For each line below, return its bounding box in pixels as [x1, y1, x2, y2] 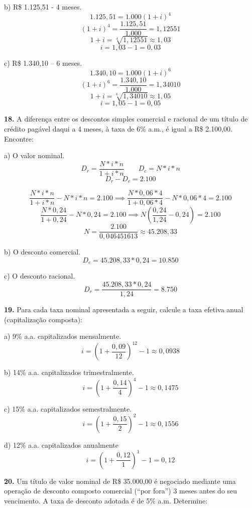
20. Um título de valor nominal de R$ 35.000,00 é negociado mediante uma [4, 475, 236, 486]
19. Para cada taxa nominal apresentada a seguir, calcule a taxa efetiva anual [4, 304, 243, 315]
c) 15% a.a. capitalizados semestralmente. [4, 403, 132, 414]
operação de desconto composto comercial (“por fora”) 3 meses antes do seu [4, 485, 237, 496]
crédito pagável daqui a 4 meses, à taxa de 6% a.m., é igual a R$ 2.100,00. [4, 123, 232, 134]
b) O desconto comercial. [4, 246, 81, 257]
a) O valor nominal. [4, 150, 65, 161]
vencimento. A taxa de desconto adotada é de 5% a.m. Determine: [4, 495, 208, 505]
